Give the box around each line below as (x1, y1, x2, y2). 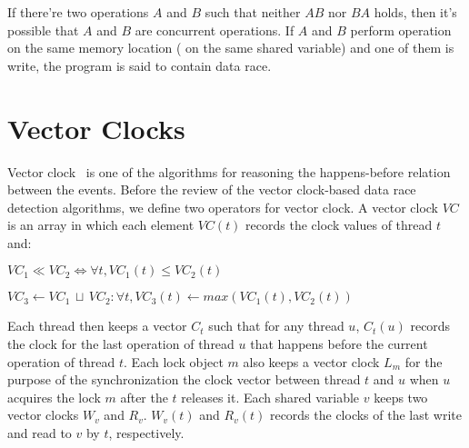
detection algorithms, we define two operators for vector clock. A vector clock (7, 197, 438, 216)
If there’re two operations (7, 3, 149, 21)
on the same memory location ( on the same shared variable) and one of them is (7, 38, 454, 57)
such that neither (205, 3, 301, 21)
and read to (7, 423, 72, 443)
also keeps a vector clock (243, 352, 380, 371)
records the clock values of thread (245, 215, 433, 234)
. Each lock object (124, 352, 224, 371)
